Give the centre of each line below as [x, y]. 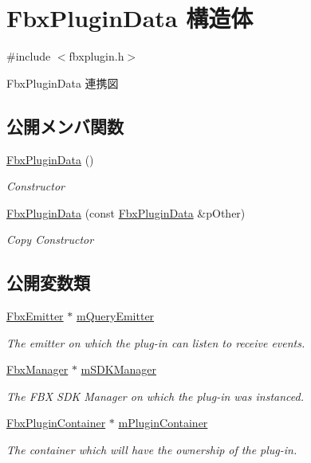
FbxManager [37, 369]
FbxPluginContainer [56, 423]
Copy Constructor [50, 239]
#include [29, 56]
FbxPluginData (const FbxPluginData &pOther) [126, 212]
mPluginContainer [163, 423]
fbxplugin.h [96, 56]
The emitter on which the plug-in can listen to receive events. [156, 342]
